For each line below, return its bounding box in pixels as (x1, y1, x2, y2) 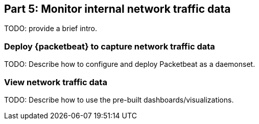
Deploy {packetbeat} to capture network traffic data (4, 41, 215, 52)
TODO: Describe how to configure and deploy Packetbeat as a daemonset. (4, 60, 255, 69)
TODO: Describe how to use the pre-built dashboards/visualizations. (4, 95, 234, 104)
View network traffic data (4, 77, 107, 87)
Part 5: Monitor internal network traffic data (4, 3, 231, 15)
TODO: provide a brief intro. (4, 24, 97, 33)
